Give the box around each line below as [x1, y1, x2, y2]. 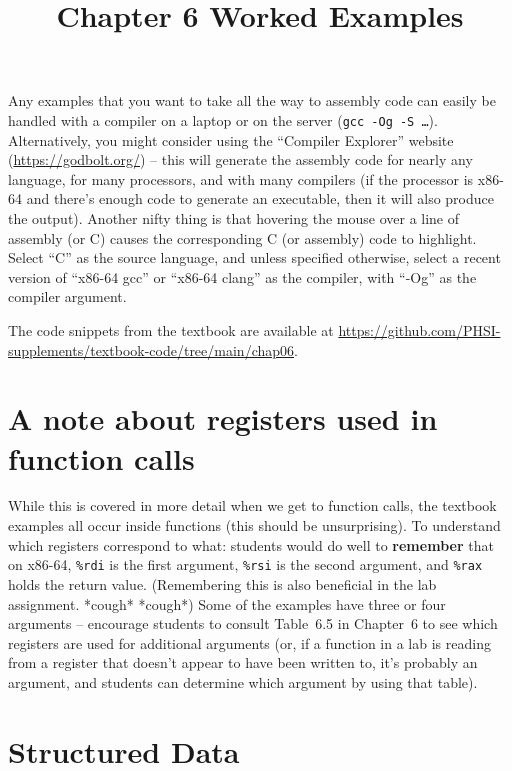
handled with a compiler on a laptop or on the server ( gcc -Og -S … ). [8, 109, 438, 130]
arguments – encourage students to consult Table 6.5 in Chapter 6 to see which [8, 613, 498, 634]
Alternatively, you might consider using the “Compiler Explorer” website [8, 129, 454, 150]
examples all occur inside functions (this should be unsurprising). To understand [8, 515, 501, 536]
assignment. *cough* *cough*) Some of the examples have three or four [8, 593, 446, 614]
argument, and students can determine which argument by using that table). [8, 671, 478, 692]
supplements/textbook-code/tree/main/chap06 [8, 339, 295, 360]
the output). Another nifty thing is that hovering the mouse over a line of [8, 208, 460, 228]
